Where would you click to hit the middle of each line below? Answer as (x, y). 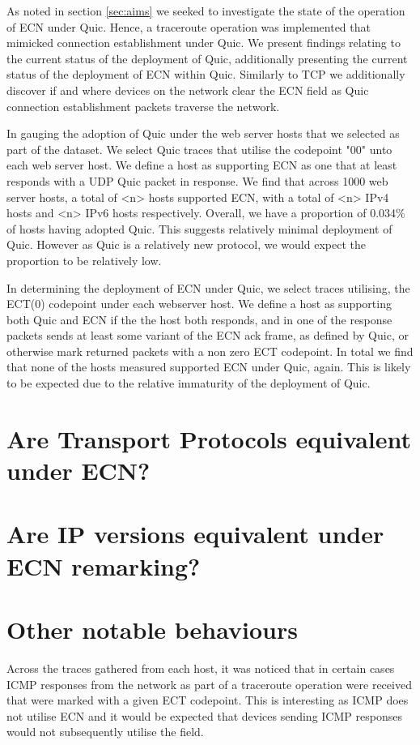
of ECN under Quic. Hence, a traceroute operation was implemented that (189, 26)
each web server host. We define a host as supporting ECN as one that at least (202, 165)
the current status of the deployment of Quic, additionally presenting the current (207, 58)
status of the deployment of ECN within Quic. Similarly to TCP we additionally (206, 74)
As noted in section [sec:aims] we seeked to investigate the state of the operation (206, 11)
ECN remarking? (104, 565)
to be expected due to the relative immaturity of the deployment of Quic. (189, 383)
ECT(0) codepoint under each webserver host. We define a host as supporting (199, 304)
